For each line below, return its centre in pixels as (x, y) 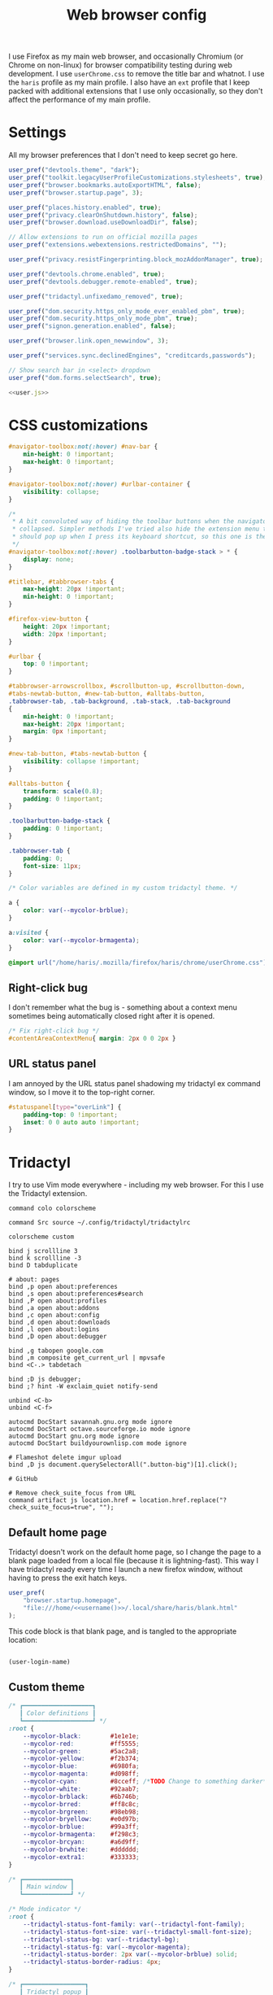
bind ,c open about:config (54, 1316)
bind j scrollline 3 (43, 1251)
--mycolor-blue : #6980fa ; (81, 1766)
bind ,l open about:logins (54, 1329)
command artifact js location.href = (72, 1500)
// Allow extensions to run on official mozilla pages (103, 238)
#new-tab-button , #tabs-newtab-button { (78, 754)
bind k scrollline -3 (45, 1259)
